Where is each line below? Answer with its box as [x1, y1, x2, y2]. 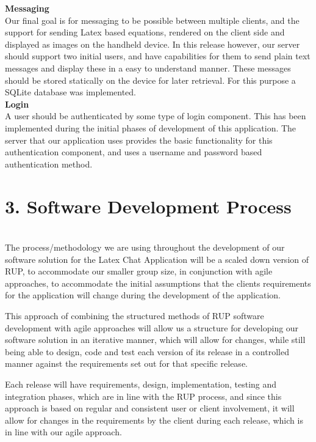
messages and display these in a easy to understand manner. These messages [5, 61, 291, 74]
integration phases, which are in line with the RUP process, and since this [5, 389, 282, 402]
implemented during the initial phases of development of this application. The [5, 121, 296, 134]
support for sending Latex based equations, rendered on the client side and [5, 26, 285, 39]
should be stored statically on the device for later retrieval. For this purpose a [5, 73, 296, 86]
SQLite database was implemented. [5, 86, 136, 98]
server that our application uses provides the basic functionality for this [5, 133, 273, 146]
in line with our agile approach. [5, 425, 122, 438]
